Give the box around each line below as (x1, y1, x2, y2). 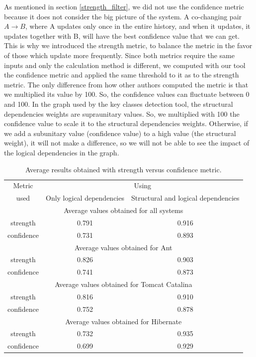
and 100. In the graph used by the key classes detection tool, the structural (4, 98, 233, 109)
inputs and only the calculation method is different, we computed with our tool (4, 60, 246, 70)
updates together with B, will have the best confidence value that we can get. (4, 30, 240, 41)
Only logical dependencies (46, 193, 124, 203)
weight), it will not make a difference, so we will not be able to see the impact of (4, 138, 250, 148)
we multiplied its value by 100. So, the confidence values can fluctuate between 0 (4, 89, 250, 99)
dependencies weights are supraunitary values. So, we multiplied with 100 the (4, 108, 240, 119)
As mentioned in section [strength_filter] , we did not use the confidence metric (4, 1, 244, 11)
